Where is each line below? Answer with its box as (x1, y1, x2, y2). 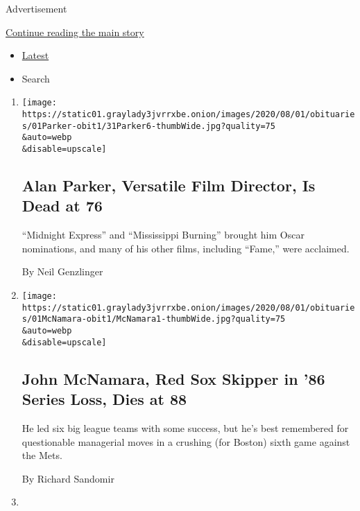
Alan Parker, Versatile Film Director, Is (22, 175, 316, 196)
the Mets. (22, 448, 62, 462)
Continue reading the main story (6, 24, 144, 39)
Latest (22, 48, 49, 62)
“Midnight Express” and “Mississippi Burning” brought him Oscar (22, 227, 305, 242)
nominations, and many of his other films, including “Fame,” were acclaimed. (22, 241, 350, 255)
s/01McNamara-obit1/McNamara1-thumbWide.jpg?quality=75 (22, 314, 286, 324)
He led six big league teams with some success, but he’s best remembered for (22, 420, 349, 435)
